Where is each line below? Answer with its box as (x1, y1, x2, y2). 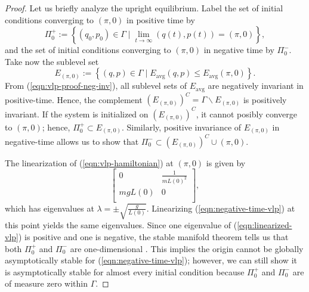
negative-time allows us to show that (5, 135, 139, 147)
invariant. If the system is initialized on (5, 107, 149, 120)
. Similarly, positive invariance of (121, 120, 242, 133)
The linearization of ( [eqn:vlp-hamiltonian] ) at (5, 156, 174, 169)
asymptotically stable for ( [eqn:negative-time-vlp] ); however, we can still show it (5, 254, 297, 266)
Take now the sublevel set (5, 55, 99, 67)
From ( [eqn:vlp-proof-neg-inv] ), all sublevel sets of (5, 79, 187, 92)
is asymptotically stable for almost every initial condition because (5, 265, 245, 278)
